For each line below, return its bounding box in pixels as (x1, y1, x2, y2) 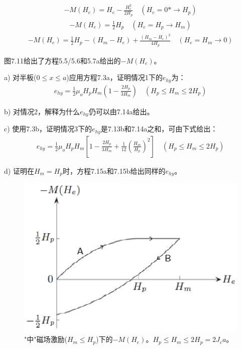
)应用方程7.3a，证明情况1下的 (66, 72, 163, 83)
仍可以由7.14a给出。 (88, 106, 154, 116)
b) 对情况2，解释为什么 (4, 106, 80, 116)
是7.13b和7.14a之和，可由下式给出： (100, 123, 218, 134)
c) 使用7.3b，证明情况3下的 (4, 123, 92, 134)
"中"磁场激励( (24, 334, 67, 344)
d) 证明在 (4, 165, 34, 176)
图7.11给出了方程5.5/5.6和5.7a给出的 (4, 55, 121, 65)
